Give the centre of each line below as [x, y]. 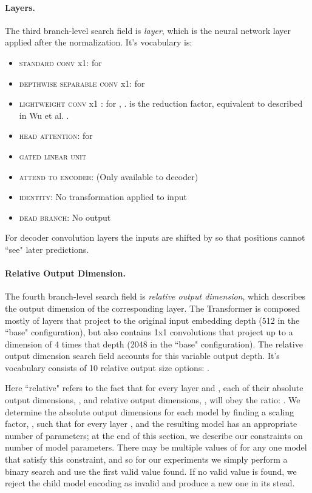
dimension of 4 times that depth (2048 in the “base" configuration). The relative [154, 344]
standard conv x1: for [60, 62]
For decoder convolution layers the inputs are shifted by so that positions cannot [155, 237]
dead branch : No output [65, 217]
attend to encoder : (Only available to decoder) [109, 176]
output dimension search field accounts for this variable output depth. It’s [142, 356]
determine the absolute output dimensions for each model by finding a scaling [150, 411]
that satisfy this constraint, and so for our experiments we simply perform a [146, 459]
